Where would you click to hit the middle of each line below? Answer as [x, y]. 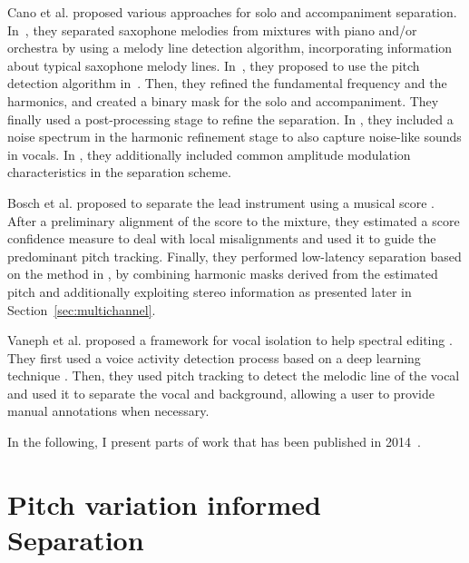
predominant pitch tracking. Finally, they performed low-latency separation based [234, 256]
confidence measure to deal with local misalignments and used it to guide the [222, 238]
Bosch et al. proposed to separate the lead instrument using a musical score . [221, 202]
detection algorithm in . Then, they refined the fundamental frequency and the [227, 83]
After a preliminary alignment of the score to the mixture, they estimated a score [234, 220]
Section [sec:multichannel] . [82, 309]
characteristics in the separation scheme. [119, 172]
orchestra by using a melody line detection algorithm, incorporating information [230, 48]
